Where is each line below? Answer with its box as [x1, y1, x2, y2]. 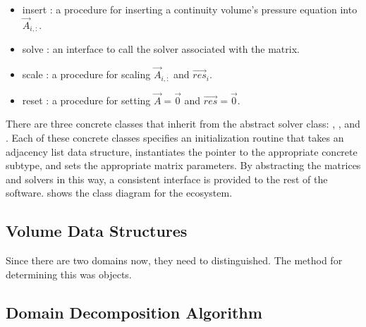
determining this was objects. [6, 266, 132, 281]
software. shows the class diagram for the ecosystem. [6, 185, 233, 200]
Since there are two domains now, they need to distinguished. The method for [6, 253, 343, 268]
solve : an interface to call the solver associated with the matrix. [22, 42, 300, 56]
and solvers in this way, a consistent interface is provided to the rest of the [6, 171, 328, 186]
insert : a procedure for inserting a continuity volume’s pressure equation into [22, 2, 358, 16]
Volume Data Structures [6, 220, 188, 242]
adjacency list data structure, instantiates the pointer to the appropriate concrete [6, 144, 358, 159]
